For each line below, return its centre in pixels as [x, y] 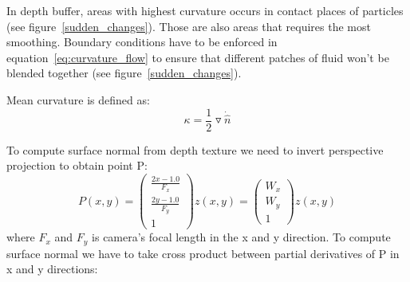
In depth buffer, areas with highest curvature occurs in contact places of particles [205, 10]
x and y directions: [52, 269]
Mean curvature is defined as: [78, 99]
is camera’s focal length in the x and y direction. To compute [241, 237]
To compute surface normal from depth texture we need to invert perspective [195, 149]
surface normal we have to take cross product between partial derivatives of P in [203, 253]
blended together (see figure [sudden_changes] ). [124, 73]
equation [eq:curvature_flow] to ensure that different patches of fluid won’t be [198, 57]
